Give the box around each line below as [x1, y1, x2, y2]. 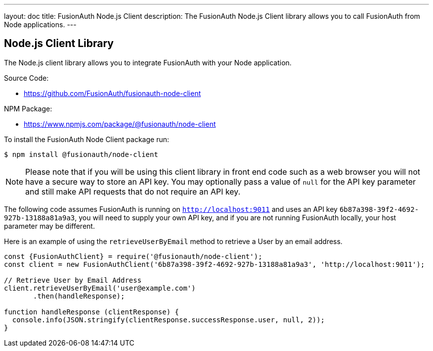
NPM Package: [4, 104, 52, 113]
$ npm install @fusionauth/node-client [4, 150, 158, 158]
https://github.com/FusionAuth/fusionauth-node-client [24, 89, 201, 98]
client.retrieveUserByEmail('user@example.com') [4, 284, 196, 292]
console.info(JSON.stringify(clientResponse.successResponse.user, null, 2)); [12, 315, 325, 324]
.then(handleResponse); [33, 292, 125, 300]
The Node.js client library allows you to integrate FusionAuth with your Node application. [4, 58, 292, 67]
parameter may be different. [4, 221, 95, 230]
